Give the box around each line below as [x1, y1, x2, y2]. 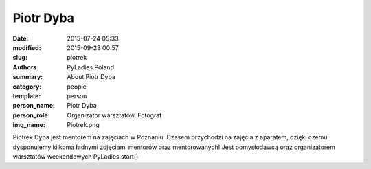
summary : [12, 73, 43, 81]
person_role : [12, 111, 50, 120]
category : [12, 82, 42, 91]
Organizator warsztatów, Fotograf [67, 111, 162, 120]
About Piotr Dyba [67, 73, 116, 81]
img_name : [12, 121, 46, 129]
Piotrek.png [67, 121, 100, 129]
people [67, 82, 87, 91]
